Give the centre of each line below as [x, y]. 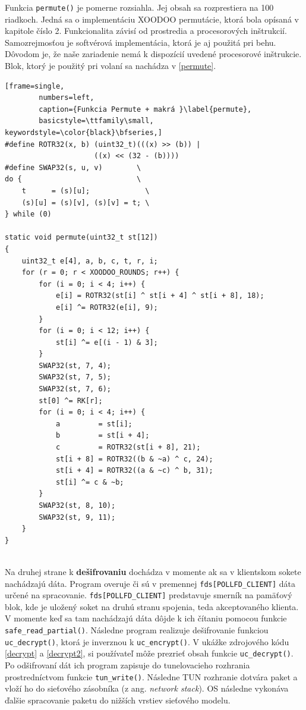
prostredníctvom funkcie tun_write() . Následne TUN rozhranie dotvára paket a [151, 676]
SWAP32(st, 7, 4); [75, 365]
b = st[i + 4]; [102, 436]
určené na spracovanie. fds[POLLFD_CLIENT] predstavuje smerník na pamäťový [149, 595]
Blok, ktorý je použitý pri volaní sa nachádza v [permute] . [111, 66]
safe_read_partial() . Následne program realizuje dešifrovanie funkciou [137, 630]
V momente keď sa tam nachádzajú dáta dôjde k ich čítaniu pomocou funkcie [146, 618]
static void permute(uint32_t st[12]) [81, 238]
